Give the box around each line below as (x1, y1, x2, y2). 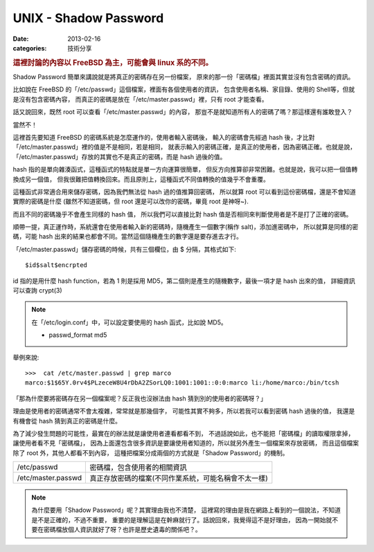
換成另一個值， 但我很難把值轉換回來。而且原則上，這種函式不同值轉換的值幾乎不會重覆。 (12, 175, 269, 183)
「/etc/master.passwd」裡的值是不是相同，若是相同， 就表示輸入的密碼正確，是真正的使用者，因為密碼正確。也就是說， (12, 142, 357, 151)
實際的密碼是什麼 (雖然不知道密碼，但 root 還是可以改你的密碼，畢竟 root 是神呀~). (12, 197, 249, 205)
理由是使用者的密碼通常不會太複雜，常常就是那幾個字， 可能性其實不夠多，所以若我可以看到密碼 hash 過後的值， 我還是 (12, 407, 355, 415)
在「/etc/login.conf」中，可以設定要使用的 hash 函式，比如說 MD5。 (31, 318, 228, 326)
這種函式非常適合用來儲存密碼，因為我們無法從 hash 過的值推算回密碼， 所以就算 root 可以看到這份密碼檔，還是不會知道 (12, 187, 356, 196)
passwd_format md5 (48, 331, 107, 339)
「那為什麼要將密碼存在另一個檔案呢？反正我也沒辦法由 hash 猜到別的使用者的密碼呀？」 (12, 394, 267, 403)
